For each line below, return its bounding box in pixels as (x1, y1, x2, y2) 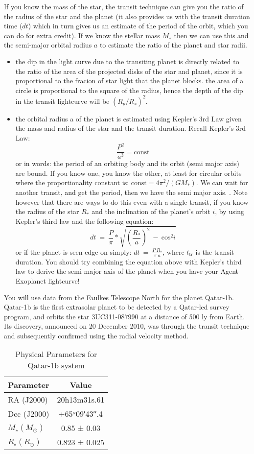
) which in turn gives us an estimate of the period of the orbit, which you (28, 21, 248, 31)
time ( (4, 21, 23, 31)
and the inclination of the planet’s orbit (92, 206, 210, 216)
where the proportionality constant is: (15, 177, 129, 188)
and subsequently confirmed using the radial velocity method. (4, 330, 189, 340)
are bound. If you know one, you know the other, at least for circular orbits (15, 167, 242, 178)
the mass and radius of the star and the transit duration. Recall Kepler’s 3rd (15, 123, 246, 133)
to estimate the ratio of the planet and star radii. (99, 40, 247, 50)
